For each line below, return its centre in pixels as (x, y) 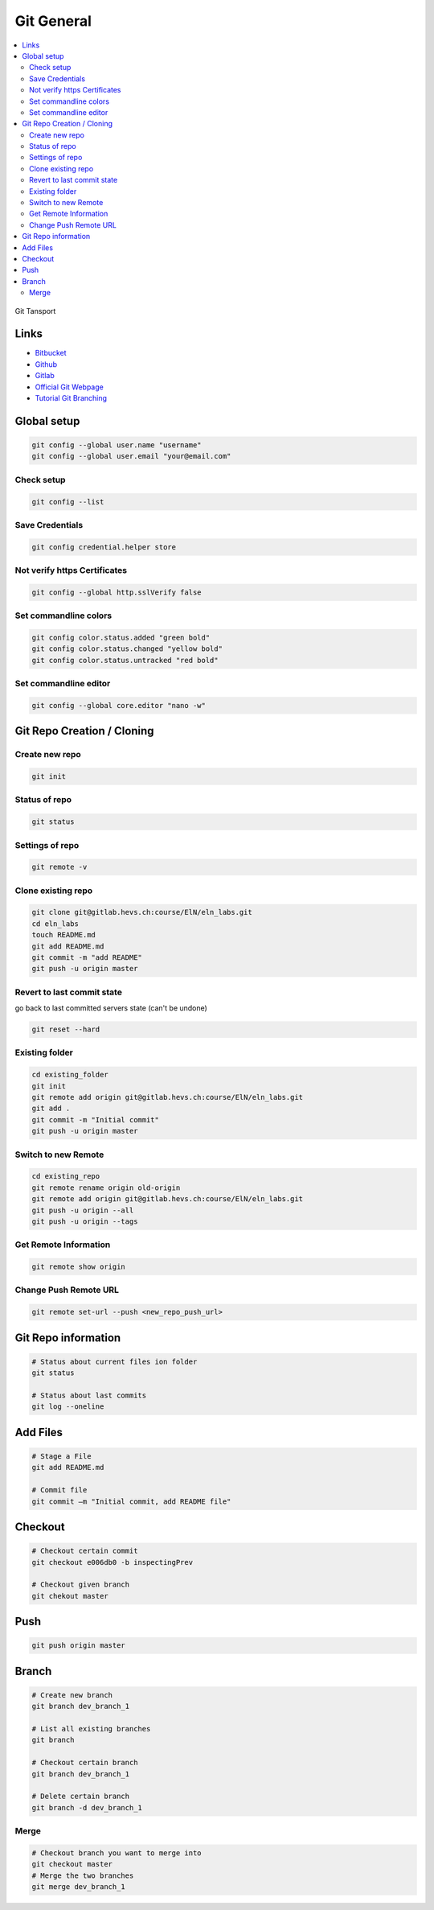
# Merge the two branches (83, 1875)
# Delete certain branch (81, 1797)
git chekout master (70, 1596)
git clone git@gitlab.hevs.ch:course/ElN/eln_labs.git (142, 912)
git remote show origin (79, 1267)
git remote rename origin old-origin (106, 1188)
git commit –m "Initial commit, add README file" (131, 1501)
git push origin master (79, 1646)
